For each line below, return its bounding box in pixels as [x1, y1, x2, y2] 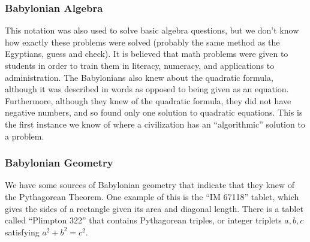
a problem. [5, 129, 44, 142]
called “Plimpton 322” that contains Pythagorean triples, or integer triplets [5, 214, 282, 226]
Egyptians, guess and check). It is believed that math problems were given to [5, 47, 288, 60]
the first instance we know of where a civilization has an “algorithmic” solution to [5, 117, 305, 130]
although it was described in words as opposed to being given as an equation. [5, 83, 289, 95]
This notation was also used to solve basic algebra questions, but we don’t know [5, 24, 299, 37]
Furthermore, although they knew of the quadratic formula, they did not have [5, 94, 291, 107]
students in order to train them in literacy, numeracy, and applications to [5, 59, 275, 71]
